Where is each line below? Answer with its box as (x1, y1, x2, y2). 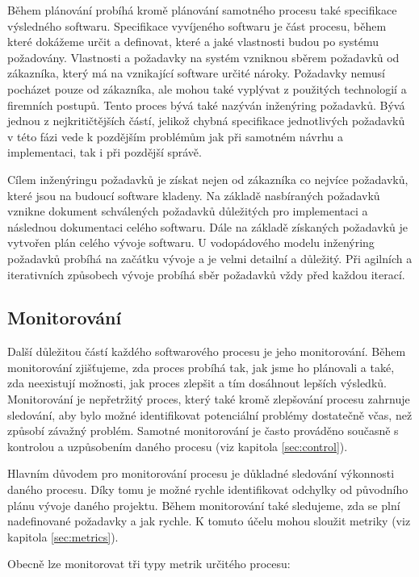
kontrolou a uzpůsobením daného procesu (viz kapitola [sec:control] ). (7, 437, 348, 454)
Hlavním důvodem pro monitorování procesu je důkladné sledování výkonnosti (7, 465, 395, 482)
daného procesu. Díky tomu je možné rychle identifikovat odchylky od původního (7, 481, 409, 498)
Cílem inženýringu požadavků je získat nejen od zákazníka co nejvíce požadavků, (7, 170, 409, 187)
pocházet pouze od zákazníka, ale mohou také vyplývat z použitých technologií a (7, 80, 407, 97)
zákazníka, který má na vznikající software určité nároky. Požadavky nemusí (7, 65, 385, 82)
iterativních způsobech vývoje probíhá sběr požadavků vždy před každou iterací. (7, 266, 405, 282)
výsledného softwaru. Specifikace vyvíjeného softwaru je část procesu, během (7, 17, 387, 34)
